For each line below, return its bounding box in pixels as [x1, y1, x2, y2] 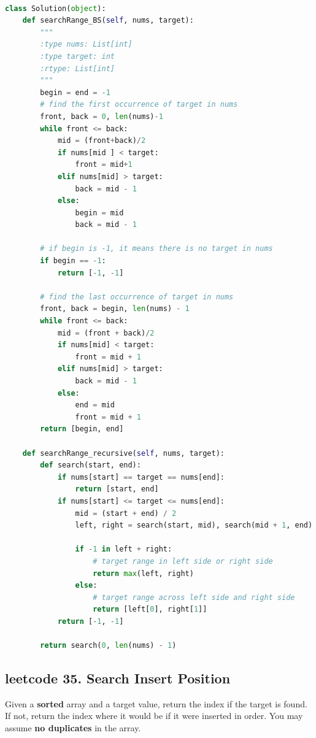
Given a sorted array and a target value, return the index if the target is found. [5, 697, 307, 710]
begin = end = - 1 [40, 88, 110, 97]
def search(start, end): [40, 461, 141, 470]
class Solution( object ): [5, 4, 106, 13]
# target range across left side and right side [93, 593, 295, 602]
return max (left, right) [93, 569, 194, 578]
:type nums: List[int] [40, 40, 133, 49]
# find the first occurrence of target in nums [40, 100, 238, 109]
